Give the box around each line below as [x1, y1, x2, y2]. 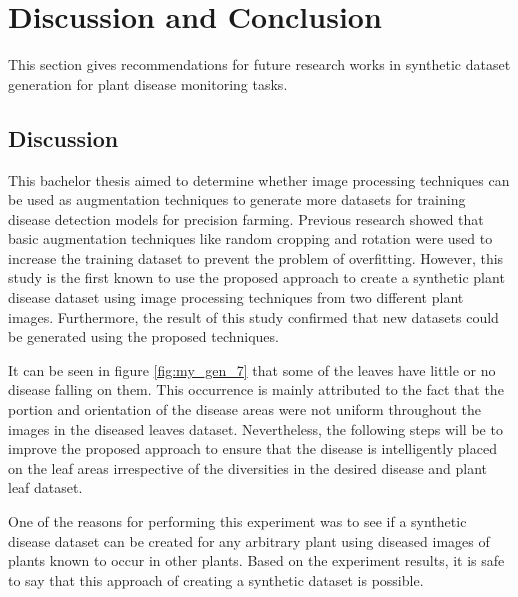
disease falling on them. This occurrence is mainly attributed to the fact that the [8, 379, 504, 400]
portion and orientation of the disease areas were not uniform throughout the [8, 399, 482, 420]
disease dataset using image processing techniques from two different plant [8, 287, 464, 308]
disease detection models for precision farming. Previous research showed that [8, 208, 484, 229]
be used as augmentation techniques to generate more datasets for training [8, 189, 466, 210]
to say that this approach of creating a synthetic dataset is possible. [8, 569, 424, 590]
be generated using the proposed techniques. [8, 326, 279, 347]
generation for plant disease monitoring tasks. [8, 73, 288, 94]
